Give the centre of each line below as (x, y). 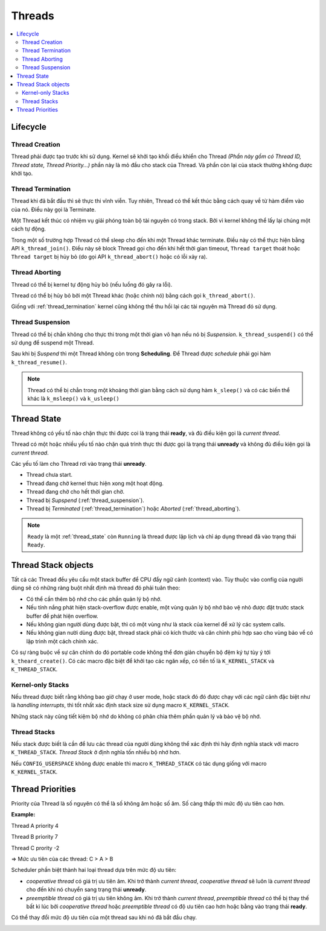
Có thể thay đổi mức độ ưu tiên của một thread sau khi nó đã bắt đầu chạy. (104, 918)
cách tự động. (29, 229)
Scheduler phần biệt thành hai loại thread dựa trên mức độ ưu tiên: (94, 870)
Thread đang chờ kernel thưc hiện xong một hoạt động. (95, 483)
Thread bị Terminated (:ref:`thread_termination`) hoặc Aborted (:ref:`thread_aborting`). (133, 508)
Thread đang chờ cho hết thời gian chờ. (75, 492)
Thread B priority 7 (35, 837)
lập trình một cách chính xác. (62, 641)
